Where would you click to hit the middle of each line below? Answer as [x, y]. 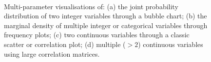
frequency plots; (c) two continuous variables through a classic [97, 35]
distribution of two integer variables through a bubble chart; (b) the [105, 16]
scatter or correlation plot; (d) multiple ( [65, 44]
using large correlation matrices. [52, 54]
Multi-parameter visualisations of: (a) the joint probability [91, 6]
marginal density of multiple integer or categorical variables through [106, 25]
